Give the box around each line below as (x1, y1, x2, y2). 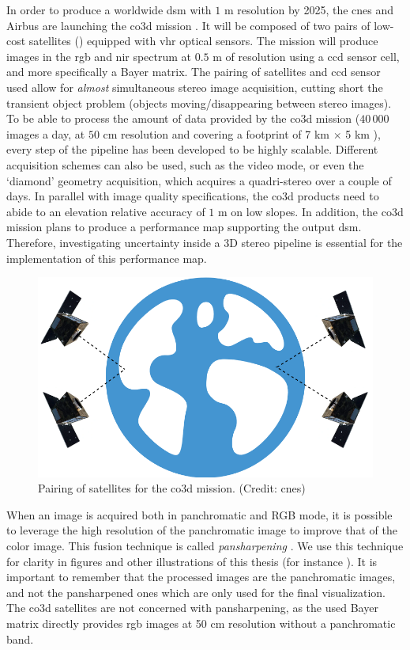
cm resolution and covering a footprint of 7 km (103, 125, 329, 142)
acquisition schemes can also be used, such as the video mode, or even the (6, 156, 364, 173)
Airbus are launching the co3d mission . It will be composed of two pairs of (6, 17, 371, 33)
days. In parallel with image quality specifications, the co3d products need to (6, 188, 379, 204)
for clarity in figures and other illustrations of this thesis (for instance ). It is (6, 553, 378, 569)
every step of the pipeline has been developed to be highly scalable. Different (6, 141, 378, 158)
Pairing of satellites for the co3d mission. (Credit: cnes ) (38, 480, 306, 496)
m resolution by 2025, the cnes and (224, 2, 394, 17)
